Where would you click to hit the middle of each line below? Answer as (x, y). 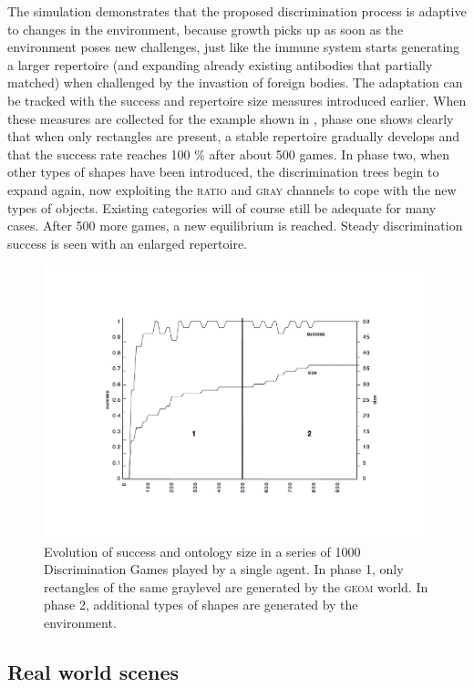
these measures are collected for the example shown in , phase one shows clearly (231, 118)
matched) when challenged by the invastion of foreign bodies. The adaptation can (235, 82)
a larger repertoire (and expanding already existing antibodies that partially (220, 64)
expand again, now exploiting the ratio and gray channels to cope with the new (232, 189)
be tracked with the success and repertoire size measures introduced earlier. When (237, 100)
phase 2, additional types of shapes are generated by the (201, 605)
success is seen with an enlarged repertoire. (128, 243)
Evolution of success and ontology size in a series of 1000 (202, 551)
